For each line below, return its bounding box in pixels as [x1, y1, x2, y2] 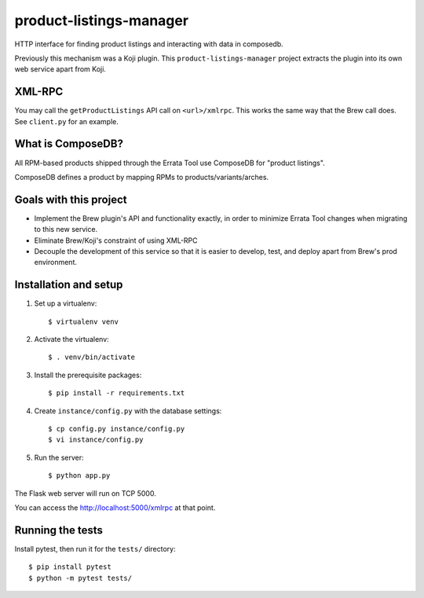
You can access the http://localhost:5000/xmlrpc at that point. [14, 503, 216, 512]
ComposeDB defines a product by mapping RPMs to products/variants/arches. [14, 172, 269, 182]
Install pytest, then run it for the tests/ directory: [14, 544, 176, 553]
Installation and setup [14, 278, 123, 292]
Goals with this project [14, 193, 127, 206]
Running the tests [14, 523, 104, 537]
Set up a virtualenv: [34, 299, 97, 308]
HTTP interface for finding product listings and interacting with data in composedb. [14, 39, 283, 49]
